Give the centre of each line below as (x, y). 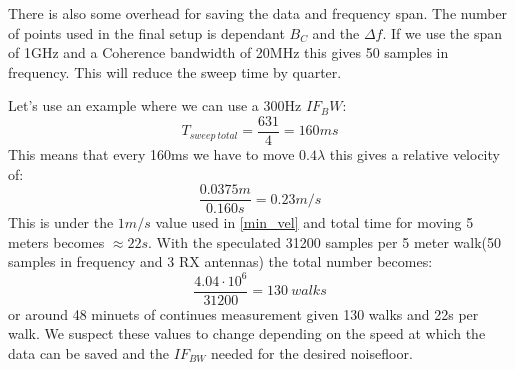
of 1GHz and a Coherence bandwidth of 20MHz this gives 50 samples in (228, 52)
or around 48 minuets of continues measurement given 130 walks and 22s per (243, 313)
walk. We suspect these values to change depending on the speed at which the (247, 333)
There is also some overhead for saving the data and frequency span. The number (258, 13)
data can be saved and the (89, 352)
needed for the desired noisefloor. (312, 352)
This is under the (61, 222)
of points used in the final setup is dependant (146, 32)
